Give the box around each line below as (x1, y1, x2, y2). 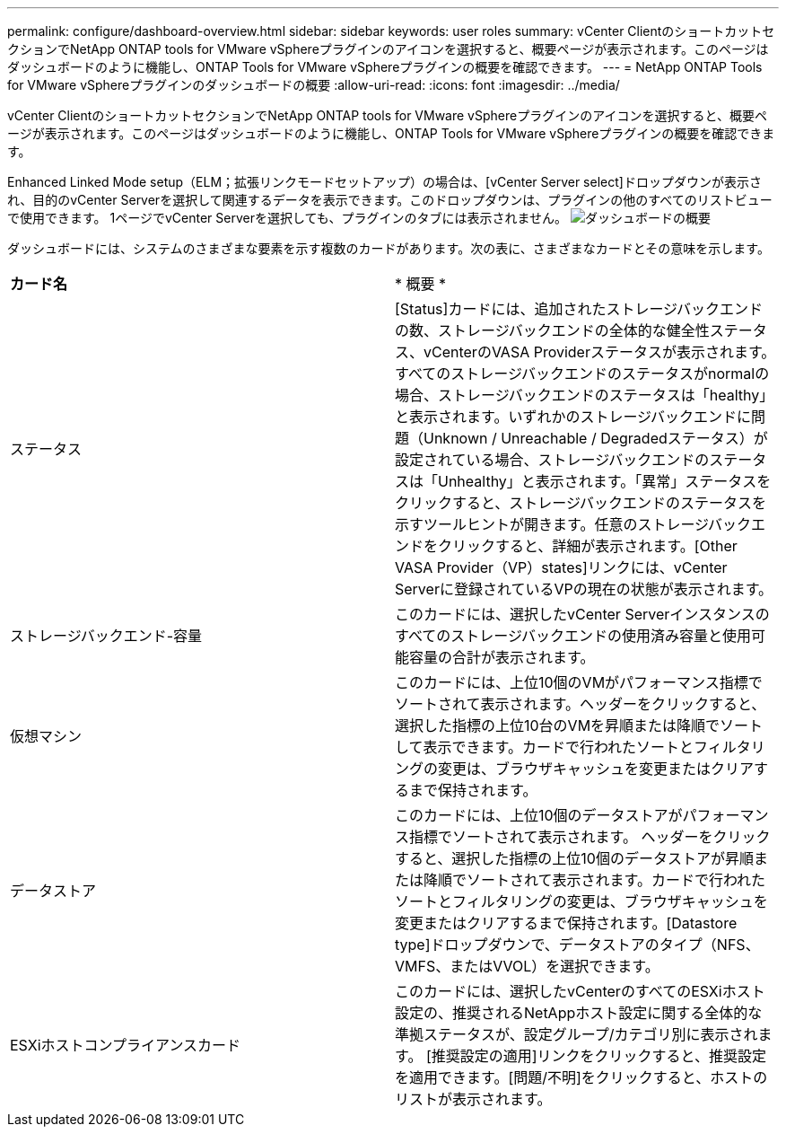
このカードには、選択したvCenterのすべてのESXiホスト (395, 982, 765, 1000)
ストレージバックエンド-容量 (10, 627, 203, 645)
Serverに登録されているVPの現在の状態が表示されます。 (395, 580, 773, 598)
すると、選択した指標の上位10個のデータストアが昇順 (395, 849, 754, 867)
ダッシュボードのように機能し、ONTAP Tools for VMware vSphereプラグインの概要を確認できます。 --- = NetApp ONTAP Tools (7, 59, 763, 75)
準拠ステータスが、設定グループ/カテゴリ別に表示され (395, 1025, 758, 1043)
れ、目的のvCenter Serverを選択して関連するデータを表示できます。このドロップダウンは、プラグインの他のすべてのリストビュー (7, 192, 773, 207)
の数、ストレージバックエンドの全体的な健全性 (395, 321, 710, 339)
